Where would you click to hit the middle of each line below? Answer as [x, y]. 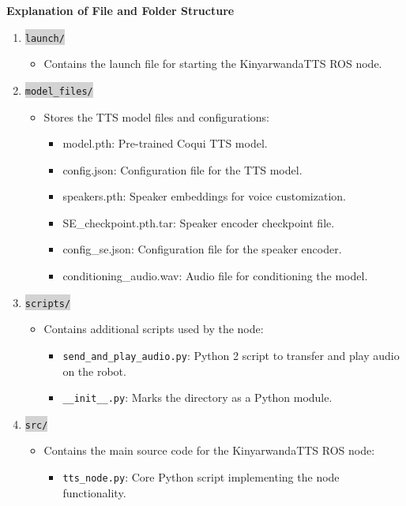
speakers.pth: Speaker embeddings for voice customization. [204, 196]
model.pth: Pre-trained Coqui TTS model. [165, 143]
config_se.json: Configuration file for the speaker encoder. [202, 249]
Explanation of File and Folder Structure [120, 10]
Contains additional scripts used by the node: [154, 329]
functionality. [94, 492]
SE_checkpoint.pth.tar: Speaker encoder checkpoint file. [199, 222]
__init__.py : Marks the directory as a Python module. [197, 397]
